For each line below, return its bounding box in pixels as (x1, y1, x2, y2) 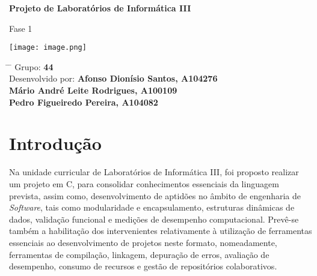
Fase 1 (9, 22, 32, 34)
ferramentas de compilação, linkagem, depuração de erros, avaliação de (9, 248, 269, 260)
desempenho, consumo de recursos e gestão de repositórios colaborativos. (9, 260, 277, 272)
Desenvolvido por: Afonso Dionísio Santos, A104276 (9, 72, 218, 85)
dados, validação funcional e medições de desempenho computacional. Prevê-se (9, 212, 299, 225)
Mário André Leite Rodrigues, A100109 (9, 84, 177, 97)
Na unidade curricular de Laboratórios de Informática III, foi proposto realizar (9, 166, 299, 178)
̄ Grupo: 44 (9, 60, 54, 73)
